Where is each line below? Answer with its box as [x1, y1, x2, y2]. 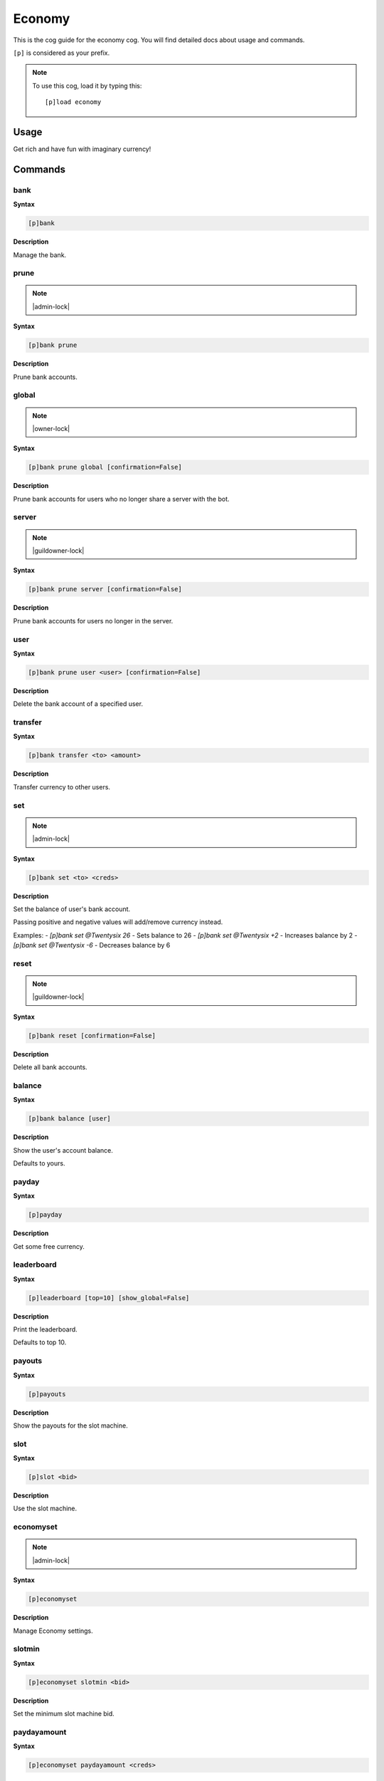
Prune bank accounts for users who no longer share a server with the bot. [13, 494, 230, 503]
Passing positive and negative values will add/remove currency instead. [13, 918, 223, 926]
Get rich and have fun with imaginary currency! [13, 145, 151, 153]
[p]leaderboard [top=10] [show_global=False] [28, 1294, 190, 1302]
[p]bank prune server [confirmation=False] [28, 585, 183, 593]
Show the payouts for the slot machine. [13, 1421, 128, 1430]
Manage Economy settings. [13, 1626, 94, 1635]
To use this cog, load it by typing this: [32, 81, 142, 90]
